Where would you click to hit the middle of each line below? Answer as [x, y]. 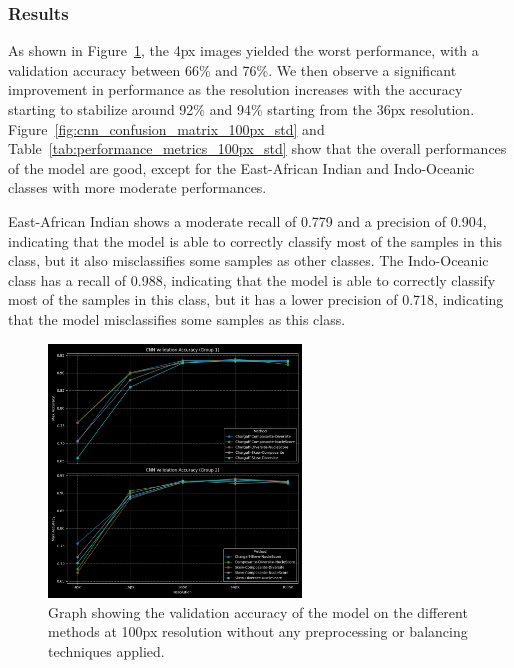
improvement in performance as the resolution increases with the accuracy [235, 89]
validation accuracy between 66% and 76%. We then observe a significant [232, 69]
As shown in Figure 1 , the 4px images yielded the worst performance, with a [243, 50]
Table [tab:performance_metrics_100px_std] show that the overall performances [257, 148]
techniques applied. [106, 650]
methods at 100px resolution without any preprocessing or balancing [258, 631]
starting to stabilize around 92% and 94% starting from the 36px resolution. [241, 109]
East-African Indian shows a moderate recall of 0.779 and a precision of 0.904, [247, 220]
